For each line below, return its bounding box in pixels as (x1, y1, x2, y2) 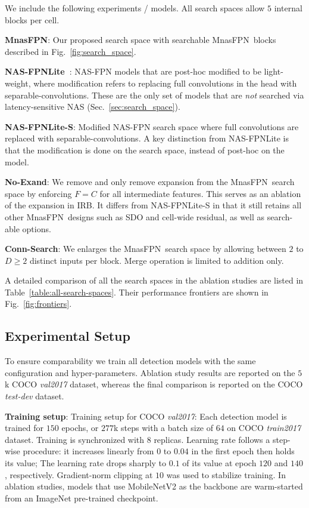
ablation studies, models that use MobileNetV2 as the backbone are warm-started (5, 480, 303, 492)
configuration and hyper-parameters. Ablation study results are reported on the (5, 366, 295, 378)
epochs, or (61, 421, 99, 434)
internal (274, 2, 302, 14)
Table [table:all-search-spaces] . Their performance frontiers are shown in (5, 285, 269, 298)
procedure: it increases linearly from (23, 445, 154, 457)
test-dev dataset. (5, 390, 64, 402)
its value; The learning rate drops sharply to (5, 457, 167, 469)
